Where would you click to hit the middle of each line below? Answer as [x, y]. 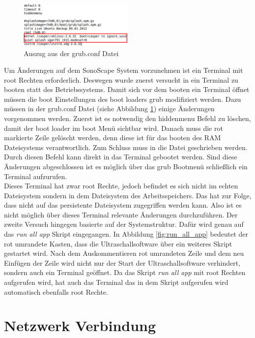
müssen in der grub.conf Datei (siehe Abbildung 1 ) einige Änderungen [109, 108]
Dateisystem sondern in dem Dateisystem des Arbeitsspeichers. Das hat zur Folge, [128, 195]
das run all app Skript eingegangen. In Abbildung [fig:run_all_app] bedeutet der [126, 234]
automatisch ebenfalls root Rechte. [56, 292]
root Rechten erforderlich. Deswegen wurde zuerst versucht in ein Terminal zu [121, 79]
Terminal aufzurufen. [36, 176]
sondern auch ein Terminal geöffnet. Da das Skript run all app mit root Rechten [125, 272]
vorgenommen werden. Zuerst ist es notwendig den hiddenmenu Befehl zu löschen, [127, 118]
